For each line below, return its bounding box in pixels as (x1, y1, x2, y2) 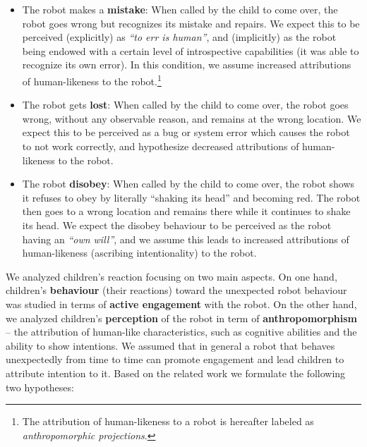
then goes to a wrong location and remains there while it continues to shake (22, 204, 351, 219)
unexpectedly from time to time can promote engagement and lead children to (6, 352, 344, 367)
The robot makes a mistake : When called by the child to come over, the (22, 2, 338, 16)
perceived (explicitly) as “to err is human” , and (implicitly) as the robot (22, 30, 337, 44)
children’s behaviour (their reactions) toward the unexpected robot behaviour (6, 283, 347, 298)
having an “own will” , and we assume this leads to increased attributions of (22, 231, 349, 246)
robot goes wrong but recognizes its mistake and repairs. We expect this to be (22, 16, 360, 30)
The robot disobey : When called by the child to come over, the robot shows (22, 176, 355, 191)
